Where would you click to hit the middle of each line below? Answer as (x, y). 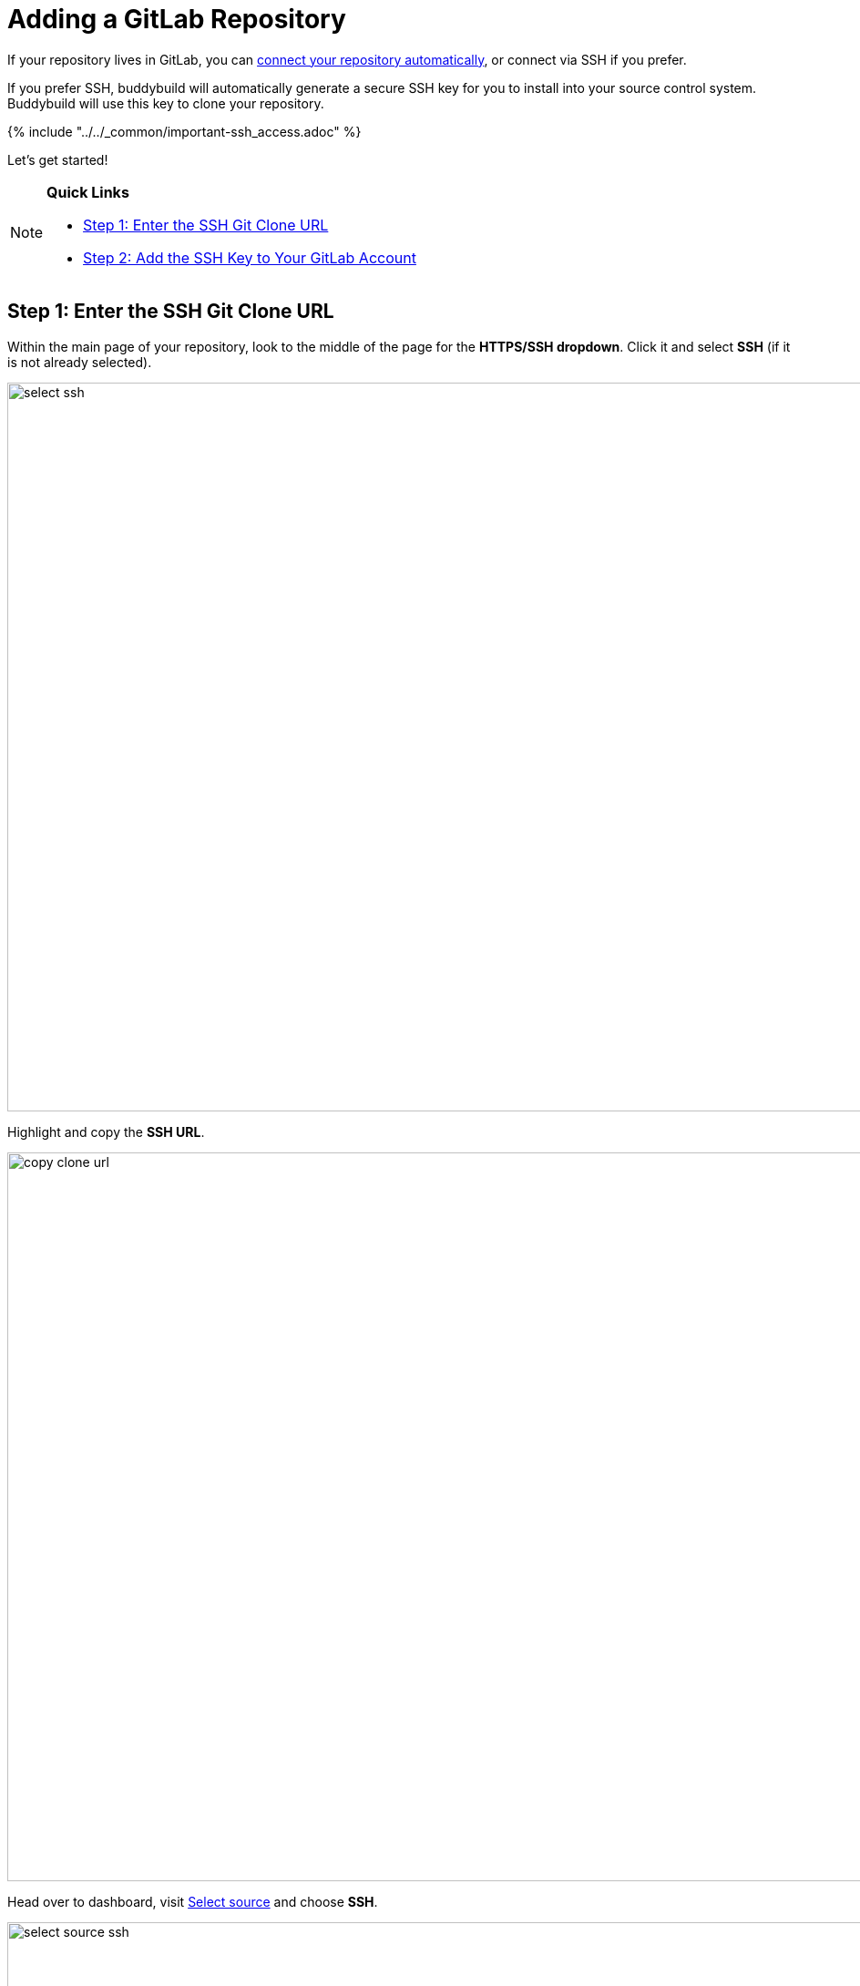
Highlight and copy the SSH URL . (106, 1131)
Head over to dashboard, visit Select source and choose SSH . (193, 1901)
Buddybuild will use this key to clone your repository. (166, 103)
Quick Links (88, 192)
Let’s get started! (58, 159)
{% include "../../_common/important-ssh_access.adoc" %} (184, 131)
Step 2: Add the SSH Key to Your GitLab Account (250, 257)
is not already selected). (80, 362)
